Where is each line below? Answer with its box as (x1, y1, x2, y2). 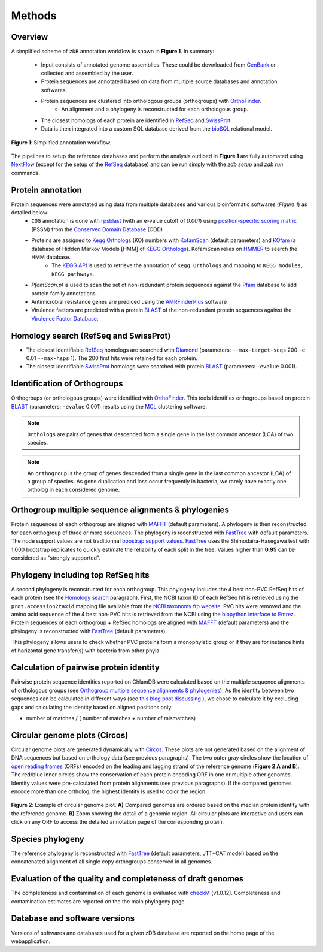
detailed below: (11, 209, 49, 216)
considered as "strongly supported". (11, 554, 101, 561)
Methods (11, 9, 57, 22)
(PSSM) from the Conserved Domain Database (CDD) (31, 225, 163, 233)
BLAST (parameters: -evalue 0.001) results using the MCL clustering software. (11, 403, 208, 410)
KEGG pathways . (51, 270, 95, 277)
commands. (11, 169, 41, 176)
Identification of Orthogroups (11, 379, 123, 389)
